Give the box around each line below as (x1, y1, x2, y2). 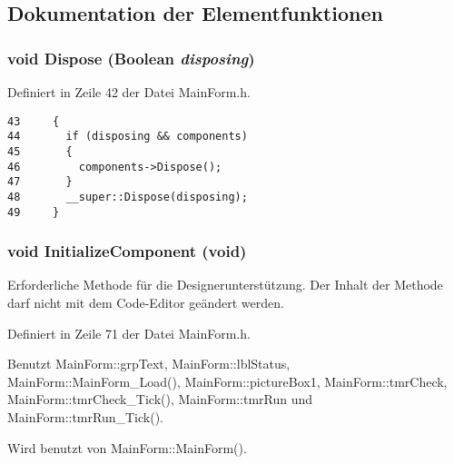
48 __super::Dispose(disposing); (7, 190, 248, 203)
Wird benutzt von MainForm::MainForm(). (7, 438, 247, 457)
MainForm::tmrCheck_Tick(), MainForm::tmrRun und (7, 390, 313, 409)
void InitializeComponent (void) (7, 240, 247, 262)
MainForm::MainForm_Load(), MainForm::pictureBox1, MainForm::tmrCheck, (7, 371, 448, 390)
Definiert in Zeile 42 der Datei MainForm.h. (7, 83, 251, 101)
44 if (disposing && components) (7, 130, 248, 143)
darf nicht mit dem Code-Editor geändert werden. (7, 293, 284, 311)
